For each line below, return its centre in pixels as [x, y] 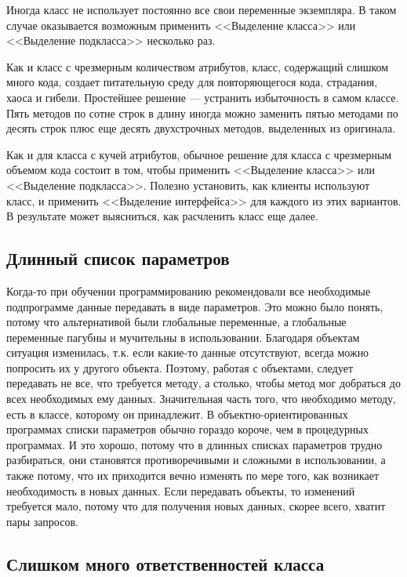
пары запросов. [42, 521]
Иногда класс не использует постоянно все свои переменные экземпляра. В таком [202, 9]
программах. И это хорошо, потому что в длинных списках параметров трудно [194, 444]
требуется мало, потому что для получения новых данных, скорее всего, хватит [196, 506]
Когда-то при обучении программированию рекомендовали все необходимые [189, 290]
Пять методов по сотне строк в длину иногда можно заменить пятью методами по [202, 112]
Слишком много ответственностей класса [165, 563]
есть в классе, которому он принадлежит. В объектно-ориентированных [177, 414]
